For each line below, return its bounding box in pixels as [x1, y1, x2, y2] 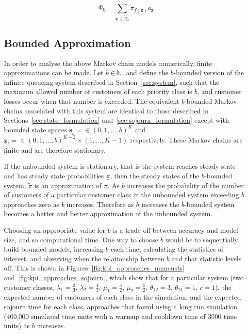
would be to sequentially [165, 234, 238, 244]
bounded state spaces [4, 124, 67, 134]
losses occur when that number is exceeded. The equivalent [4, 96, 180, 106]
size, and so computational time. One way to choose [4, 234, 158, 244]
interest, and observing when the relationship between [4, 253, 165, 263]
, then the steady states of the [110, 171, 199, 181]
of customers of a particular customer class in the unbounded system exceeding [4, 190, 239, 200]
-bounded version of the [173, 67, 244, 78]
